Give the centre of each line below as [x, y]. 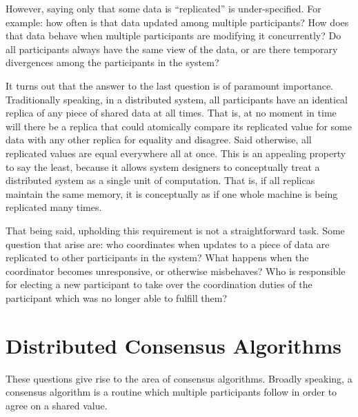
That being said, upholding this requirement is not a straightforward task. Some [175, 230]
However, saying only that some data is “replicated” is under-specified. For [163, 8]
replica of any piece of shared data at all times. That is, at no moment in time [171, 113]
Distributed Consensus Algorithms [174, 345]
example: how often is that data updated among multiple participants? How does [177, 22]
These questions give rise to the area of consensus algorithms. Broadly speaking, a [179, 378]
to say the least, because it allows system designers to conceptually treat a [163, 166]
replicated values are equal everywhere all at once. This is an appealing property [176, 153]
